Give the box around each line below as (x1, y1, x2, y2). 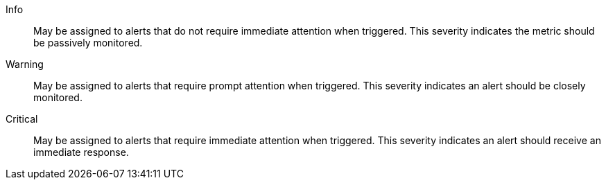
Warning (6, 58, 44, 70)
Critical (6, 113, 38, 125)
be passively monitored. (33, 37, 143, 49)
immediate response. (33, 146, 129, 158)
